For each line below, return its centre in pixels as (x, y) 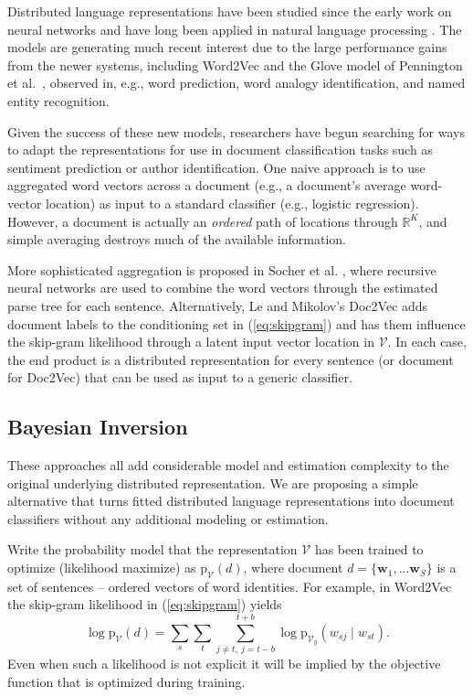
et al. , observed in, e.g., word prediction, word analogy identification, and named (236, 83)
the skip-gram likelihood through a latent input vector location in (191, 342)
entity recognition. (58, 100)
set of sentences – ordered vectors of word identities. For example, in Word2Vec (230, 586)
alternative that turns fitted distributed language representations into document (231, 501)
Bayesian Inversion (98, 427)
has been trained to (369, 549)
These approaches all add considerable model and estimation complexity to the (228, 465)
